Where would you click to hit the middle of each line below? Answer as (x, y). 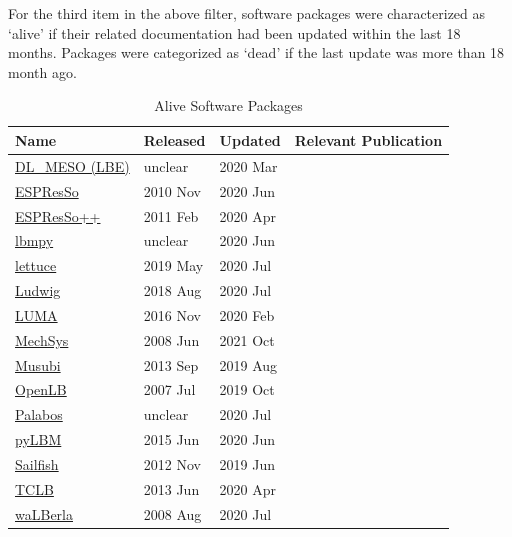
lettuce (36, 265)
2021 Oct (247, 339)
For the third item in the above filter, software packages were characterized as (247, 13)
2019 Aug (248, 364)
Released (174, 139)
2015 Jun (171, 439)
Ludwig (38, 290)
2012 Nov (172, 463)
